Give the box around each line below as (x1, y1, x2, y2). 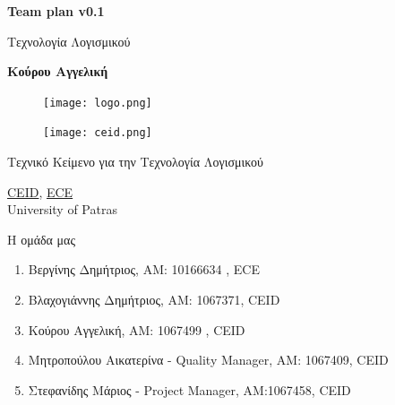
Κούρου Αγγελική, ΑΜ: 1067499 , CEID (28, 320, 245, 339)
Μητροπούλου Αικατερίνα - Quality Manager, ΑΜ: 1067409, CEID (28, 350, 389, 369)
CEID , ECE (7, 182, 73, 201)
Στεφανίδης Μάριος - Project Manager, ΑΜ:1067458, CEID (28, 380, 351, 399)
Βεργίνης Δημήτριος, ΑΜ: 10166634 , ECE (28, 260, 260, 279)
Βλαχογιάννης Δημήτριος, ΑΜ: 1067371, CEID (28, 290, 280, 309)
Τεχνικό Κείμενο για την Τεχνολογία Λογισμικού (7, 152, 263, 171)
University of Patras (7, 200, 117, 219)
